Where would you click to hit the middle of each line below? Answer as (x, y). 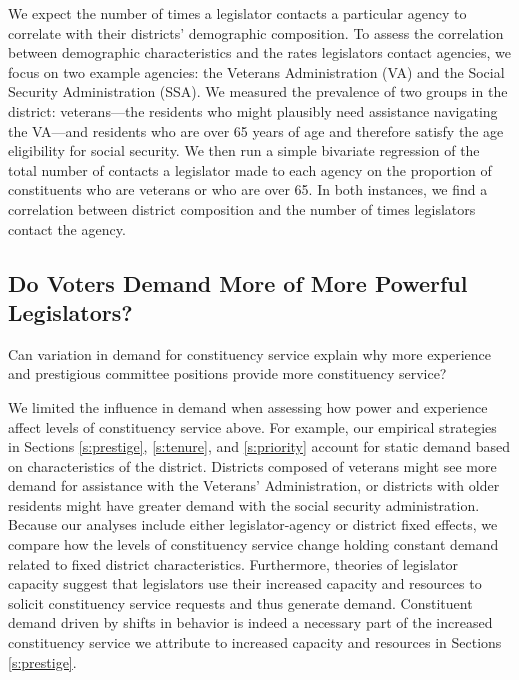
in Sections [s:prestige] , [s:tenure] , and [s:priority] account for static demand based (259, 446)
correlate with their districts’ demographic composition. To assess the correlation (256, 32)
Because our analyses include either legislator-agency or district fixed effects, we (253, 524)
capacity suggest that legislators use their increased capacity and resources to (245, 583)
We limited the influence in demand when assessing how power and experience (248, 406)
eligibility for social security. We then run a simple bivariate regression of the (244, 150)
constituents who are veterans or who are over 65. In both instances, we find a (248, 189)
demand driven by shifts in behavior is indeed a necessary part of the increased (250, 622)
